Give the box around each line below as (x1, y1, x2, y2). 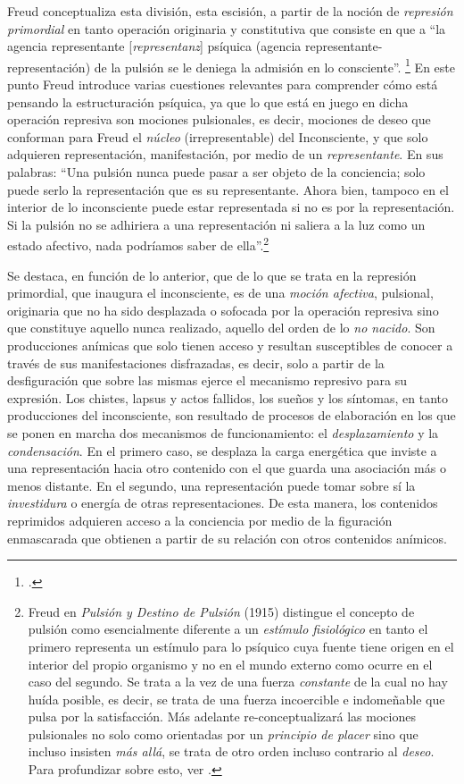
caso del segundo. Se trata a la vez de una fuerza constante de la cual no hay (28, 672, 448, 691)
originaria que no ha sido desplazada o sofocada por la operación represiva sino (7, 300, 439, 319)
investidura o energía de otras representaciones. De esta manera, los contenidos (7, 493, 438, 512)
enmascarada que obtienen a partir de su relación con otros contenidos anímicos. (7, 528, 447, 547)
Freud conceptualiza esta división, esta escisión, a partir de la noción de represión (7, 2, 453, 20)
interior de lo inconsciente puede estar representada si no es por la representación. (7, 198, 455, 216)
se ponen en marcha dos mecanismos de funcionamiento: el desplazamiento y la (7, 423, 439, 442)
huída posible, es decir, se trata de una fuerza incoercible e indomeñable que (28, 689, 445, 708)
